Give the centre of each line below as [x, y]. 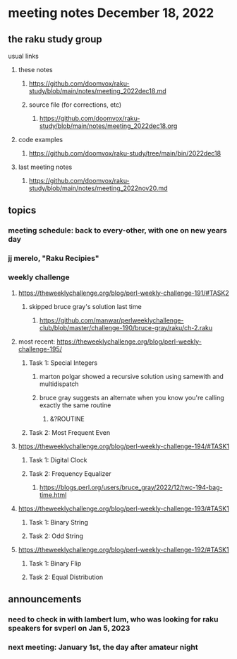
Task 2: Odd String [56, 536]
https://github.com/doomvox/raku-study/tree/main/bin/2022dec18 [125, 153]
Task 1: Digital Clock [58, 460]
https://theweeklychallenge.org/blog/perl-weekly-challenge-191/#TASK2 [123, 293]
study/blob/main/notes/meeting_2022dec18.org [108, 126]
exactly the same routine [75, 405]
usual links [24, 56]
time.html [53, 495]
